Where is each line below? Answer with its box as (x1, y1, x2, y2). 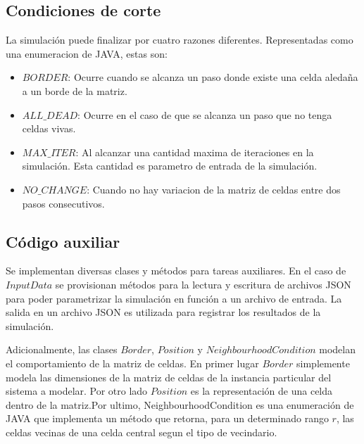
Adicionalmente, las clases (6, 342, 118, 357)
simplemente (296, 355, 350, 370)
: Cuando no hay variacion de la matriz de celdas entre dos (87, 182, 341, 196)
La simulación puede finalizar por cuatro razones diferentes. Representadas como (6, 32, 353, 47)
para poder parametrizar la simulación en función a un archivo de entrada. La (6, 291, 342, 305)
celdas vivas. (22, 121, 76, 136)
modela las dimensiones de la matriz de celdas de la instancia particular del (6, 369, 332, 384)
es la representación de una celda (190, 383, 333, 398)
